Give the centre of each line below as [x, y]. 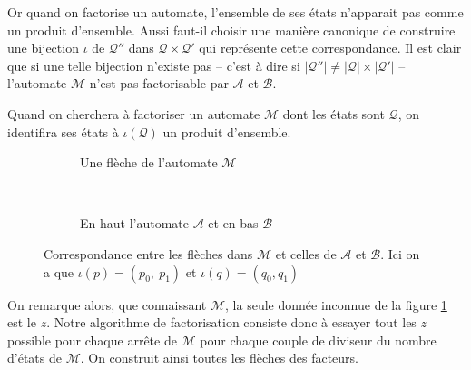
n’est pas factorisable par [159, 83]
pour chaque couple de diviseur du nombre [318, 340]
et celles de [306, 253]
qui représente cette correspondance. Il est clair [330, 48]
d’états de [34, 358]
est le [22, 322]
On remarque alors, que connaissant [107, 304]
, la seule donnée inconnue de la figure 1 [336, 304]
